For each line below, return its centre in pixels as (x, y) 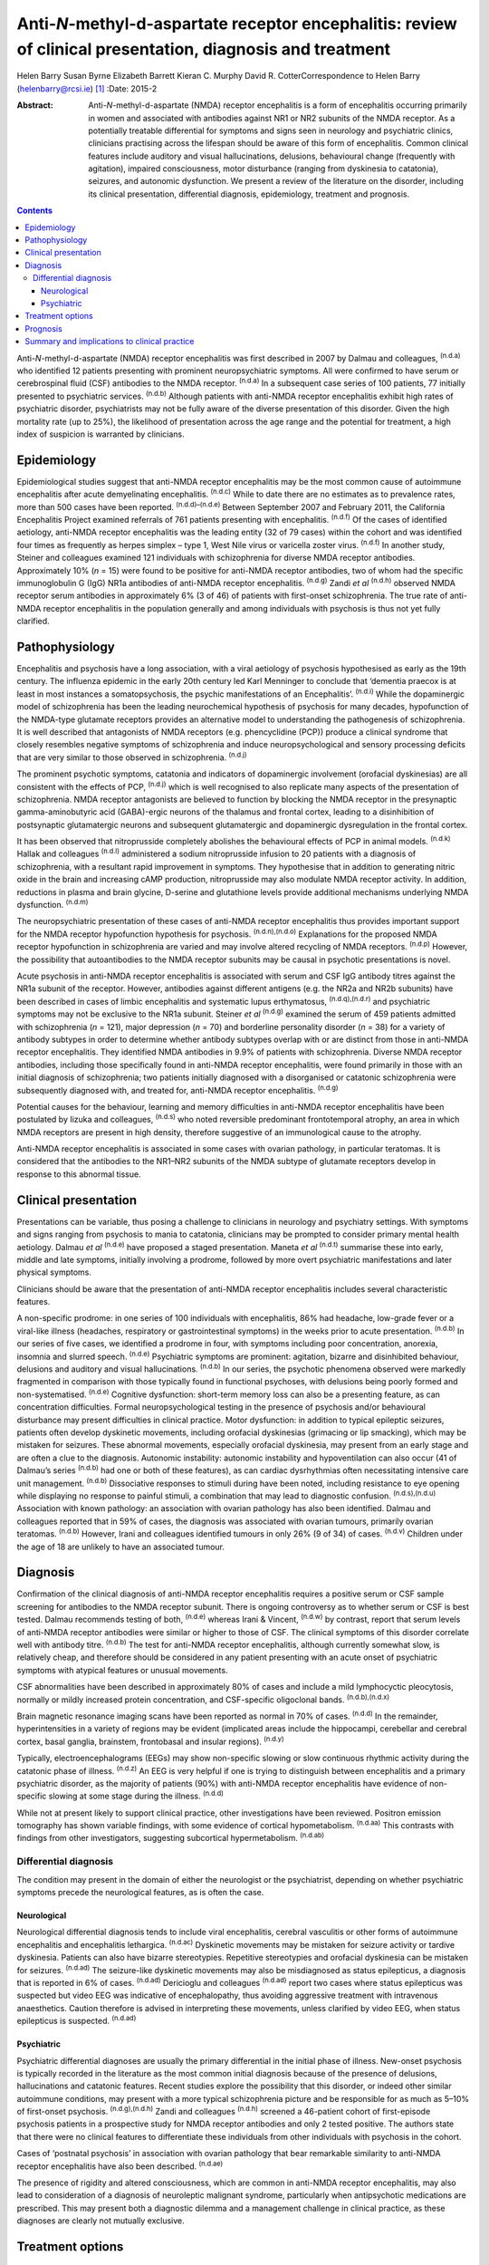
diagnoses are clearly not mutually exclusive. (101, 2221)
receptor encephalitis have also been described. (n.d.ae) (120, 2165)
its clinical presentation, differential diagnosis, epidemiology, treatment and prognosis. (249, 194)
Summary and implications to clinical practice (110, 342)
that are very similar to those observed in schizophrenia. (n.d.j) (132, 757)
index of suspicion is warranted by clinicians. (101, 434)
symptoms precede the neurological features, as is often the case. (140, 1892)
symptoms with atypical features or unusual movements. (122, 1670)
